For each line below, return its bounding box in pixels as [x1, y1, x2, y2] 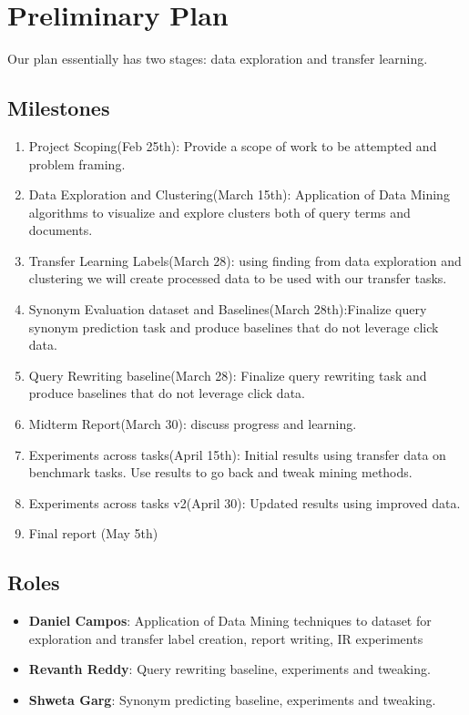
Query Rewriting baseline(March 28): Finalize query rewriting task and [28, 365, 427, 384]
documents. [28, 220, 93, 240]
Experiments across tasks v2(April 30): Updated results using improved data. [28, 493, 461, 512]
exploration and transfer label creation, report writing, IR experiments [28, 628, 423, 648]
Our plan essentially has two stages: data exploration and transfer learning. [7, 49, 428, 68]
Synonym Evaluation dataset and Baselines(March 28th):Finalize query [28, 300, 427, 319]
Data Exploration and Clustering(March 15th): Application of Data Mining [28, 185, 450, 204]
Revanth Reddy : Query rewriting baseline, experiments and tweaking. [28, 659, 431, 679]
